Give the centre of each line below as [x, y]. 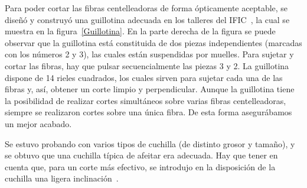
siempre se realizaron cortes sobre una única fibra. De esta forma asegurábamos [148, 112]
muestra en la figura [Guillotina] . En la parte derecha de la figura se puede [140, 31]
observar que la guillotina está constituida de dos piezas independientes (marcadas [153, 42]
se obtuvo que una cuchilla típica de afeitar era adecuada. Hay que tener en [141, 155]
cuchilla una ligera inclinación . [62, 178]
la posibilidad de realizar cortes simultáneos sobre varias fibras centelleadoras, [146, 100]
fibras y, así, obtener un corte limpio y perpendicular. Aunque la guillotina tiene [150, 89]
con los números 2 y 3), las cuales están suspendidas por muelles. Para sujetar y [149, 54]
